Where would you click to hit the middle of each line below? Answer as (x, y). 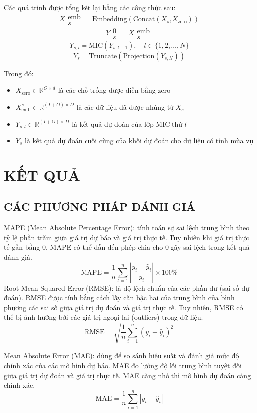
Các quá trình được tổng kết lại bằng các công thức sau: (90, 7)
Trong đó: (19, 73)
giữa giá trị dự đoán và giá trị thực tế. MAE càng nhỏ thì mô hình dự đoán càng (128, 375)
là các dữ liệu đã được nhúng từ (125, 106)
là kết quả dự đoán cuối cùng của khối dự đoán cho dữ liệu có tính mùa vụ (139, 140)
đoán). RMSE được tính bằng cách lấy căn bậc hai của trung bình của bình (119, 298)
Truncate (103, 56)
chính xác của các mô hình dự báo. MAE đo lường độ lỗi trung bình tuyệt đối (123, 365)
